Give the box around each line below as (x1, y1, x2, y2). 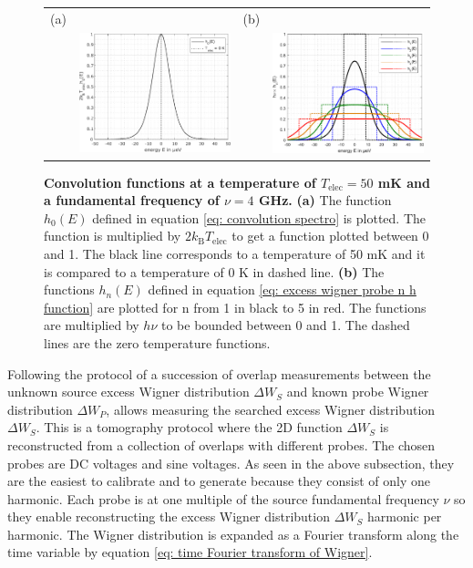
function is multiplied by (44, 226, 181, 245)
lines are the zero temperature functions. (44, 333, 271, 352)
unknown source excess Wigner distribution (7, 382, 250, 401)
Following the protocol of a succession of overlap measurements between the (7, 364, 431, 383)
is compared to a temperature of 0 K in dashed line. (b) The (44, 262, 385, 281)
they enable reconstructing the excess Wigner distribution (7, 507, 330, 526)
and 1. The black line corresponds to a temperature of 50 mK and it (44, 243, 426, 263)
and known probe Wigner (286, 382, 429, 401)
